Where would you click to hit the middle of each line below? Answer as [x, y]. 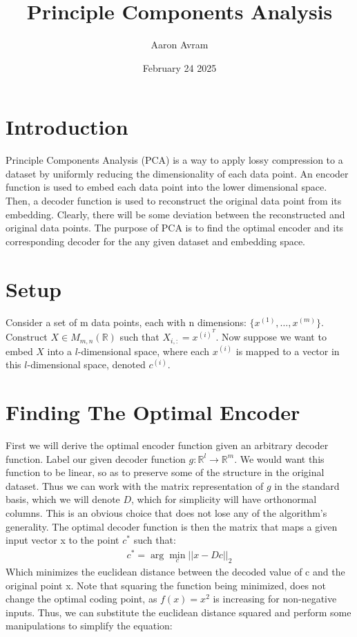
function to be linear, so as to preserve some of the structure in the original [165, 472]
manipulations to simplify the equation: [89, 626]
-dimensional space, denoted [86, 364]
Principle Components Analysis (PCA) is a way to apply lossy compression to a [174, 160]
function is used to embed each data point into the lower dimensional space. [166, 187]
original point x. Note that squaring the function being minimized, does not [166, 585]
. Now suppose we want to [271, 337]
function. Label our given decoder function [96, 458]
